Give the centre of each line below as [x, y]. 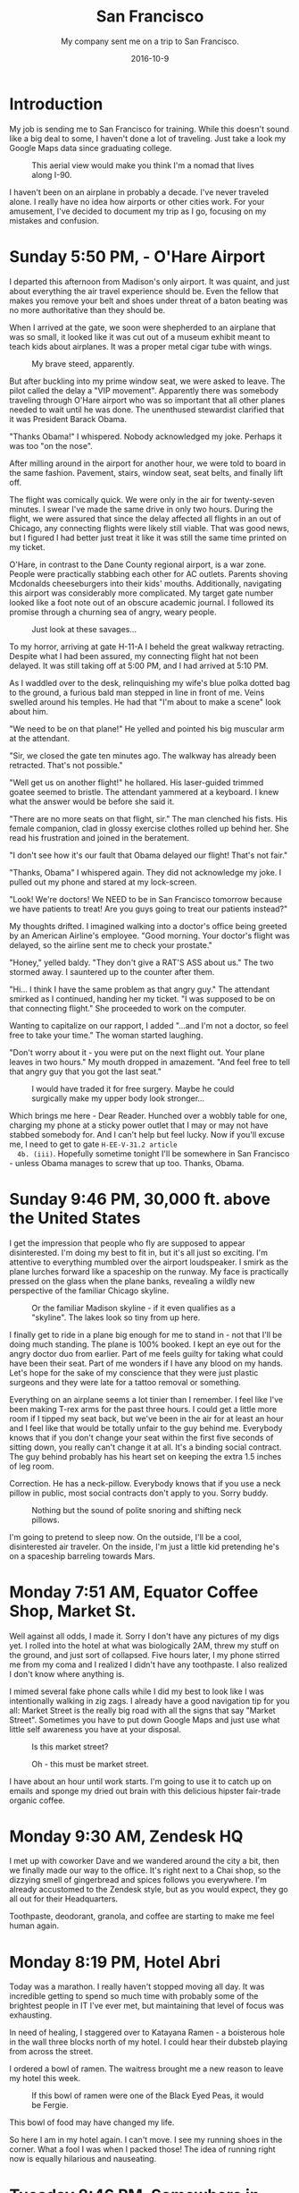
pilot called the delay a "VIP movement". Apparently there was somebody [144, 390]
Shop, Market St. [73, 1611]
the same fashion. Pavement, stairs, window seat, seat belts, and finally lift [146, 472]
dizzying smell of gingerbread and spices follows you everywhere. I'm [138, 1880]
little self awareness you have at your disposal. [95, 1729]
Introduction [56, 104]
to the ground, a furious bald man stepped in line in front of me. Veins [137, 692]
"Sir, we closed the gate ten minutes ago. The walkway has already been [143, 755]
